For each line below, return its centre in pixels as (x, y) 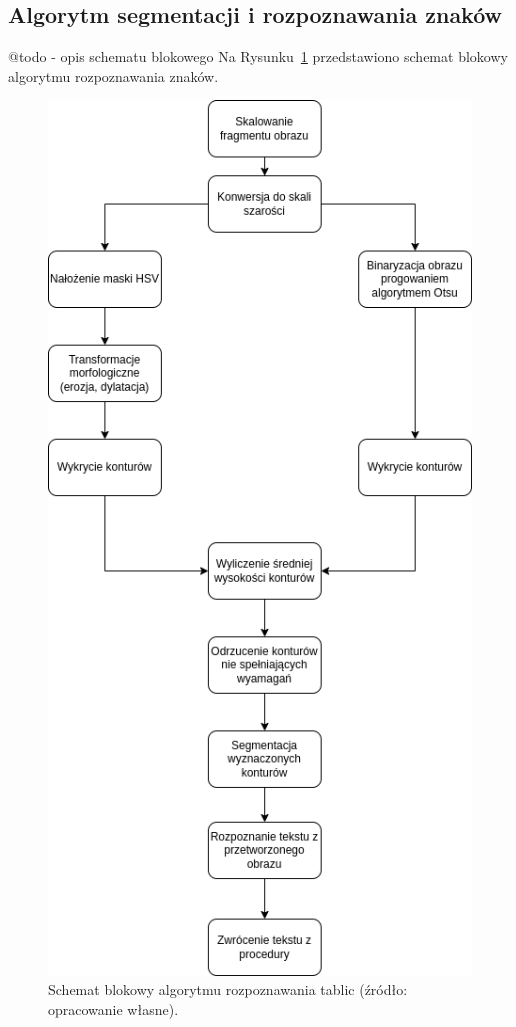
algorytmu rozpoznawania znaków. (113, 75)
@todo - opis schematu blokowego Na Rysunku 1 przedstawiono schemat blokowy (258, 56)
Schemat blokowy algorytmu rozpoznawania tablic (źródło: (228, 989)
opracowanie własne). (113, 1008)
